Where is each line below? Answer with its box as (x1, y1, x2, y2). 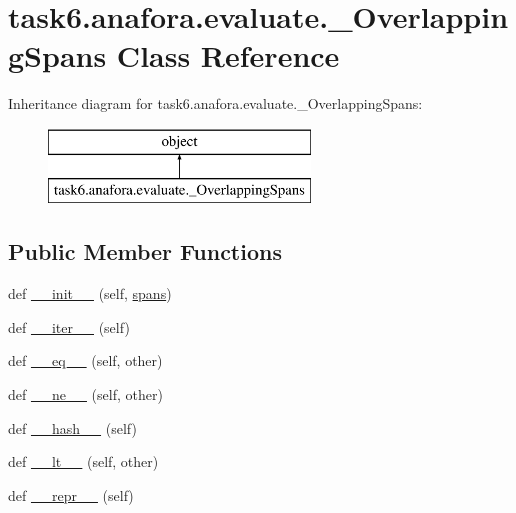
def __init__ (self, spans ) (8, 283, 172, 304)
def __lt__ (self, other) (8, 451, 159, 472)
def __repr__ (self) (8, 484, 134, 505)
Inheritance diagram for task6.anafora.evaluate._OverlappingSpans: (8, 93, 423, 114)
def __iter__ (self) (8, 316, 130, 337)
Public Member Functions (8, 236, 282, 267)
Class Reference (116, 35, 340, 76)
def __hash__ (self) (8, 417, 137, 438)
